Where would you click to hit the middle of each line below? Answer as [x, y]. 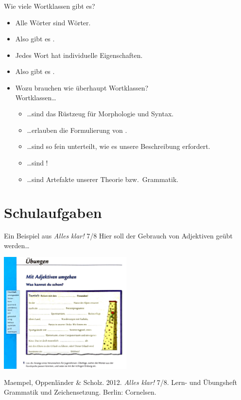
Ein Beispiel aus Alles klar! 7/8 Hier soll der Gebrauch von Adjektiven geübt [118, 236]
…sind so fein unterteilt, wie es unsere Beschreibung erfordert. [119, 146]
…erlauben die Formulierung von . [77, 130]
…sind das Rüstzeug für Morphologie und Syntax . [100, 114]
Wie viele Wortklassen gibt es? [50, 6]
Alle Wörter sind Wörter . [53, 22]
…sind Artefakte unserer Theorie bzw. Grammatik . [103, 179]
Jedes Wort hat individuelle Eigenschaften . [79, 55]
